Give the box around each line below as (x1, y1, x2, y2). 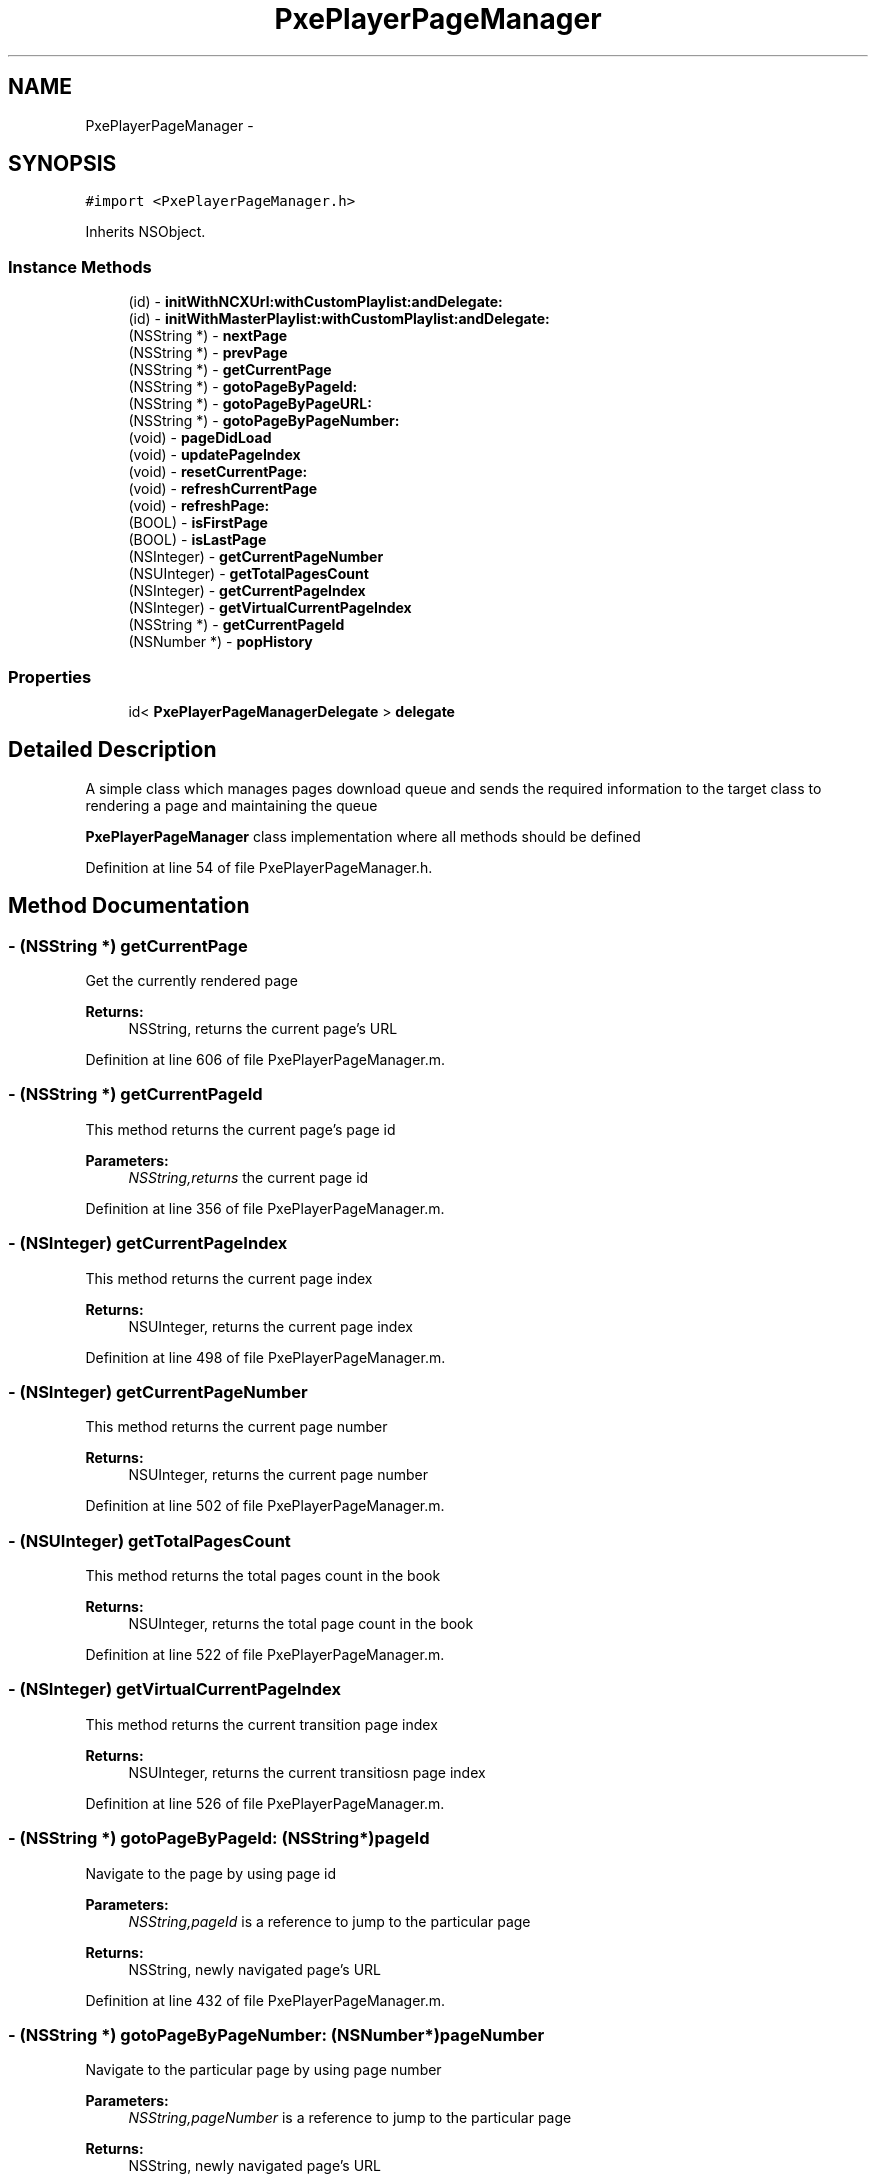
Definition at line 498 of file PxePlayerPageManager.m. (85, 1348, 446, 1366)
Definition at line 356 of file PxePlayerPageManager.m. (85, 1199, 445, 1217)
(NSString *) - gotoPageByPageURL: (128, 395, 372, 413)
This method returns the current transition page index (85, 1715, 438, 1733)
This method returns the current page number (85, 1418, 388, 1436)
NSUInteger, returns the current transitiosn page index (128, 1763, 486, 1781)
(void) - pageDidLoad (128, 429, 272, 447)
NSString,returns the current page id (128, 1168, 369, 1186)
